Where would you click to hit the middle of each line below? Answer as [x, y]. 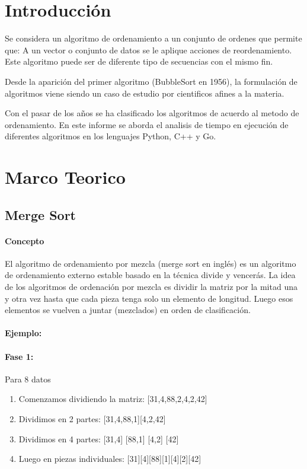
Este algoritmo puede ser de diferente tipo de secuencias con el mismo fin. [139, 61]
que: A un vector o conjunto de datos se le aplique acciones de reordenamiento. [148, 50]
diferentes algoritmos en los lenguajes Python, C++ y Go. [111, 136]
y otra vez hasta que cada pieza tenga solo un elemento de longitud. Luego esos [149, 298]
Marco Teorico [65, 177]
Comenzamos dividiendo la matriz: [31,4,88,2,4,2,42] [113, 399]
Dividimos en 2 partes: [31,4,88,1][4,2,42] [92, 418]
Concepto [25, 240]
